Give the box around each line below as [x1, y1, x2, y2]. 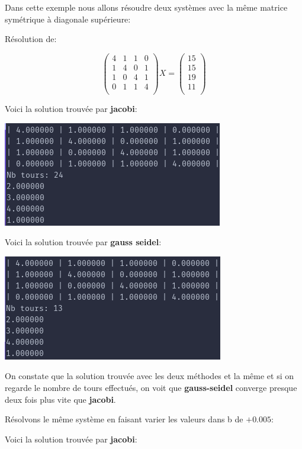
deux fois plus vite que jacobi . [5, 393, 116, 405]
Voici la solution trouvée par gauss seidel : [5, 236, 162, 248]
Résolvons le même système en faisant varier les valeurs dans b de [5, 413, 243, 425]
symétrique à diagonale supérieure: [5, 12, 131, 25]
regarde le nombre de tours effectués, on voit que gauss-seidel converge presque [5, 381, 297, 393]
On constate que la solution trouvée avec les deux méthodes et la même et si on [5, 370, 294, 382]
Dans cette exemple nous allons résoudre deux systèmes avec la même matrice [5, 1, 288, 13]
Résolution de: [5, 33, 57, 45]
